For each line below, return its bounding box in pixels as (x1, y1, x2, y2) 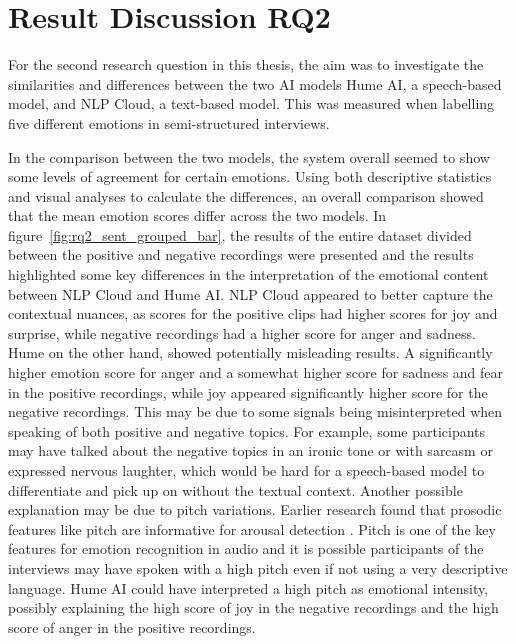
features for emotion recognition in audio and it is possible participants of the (8, 538, 484, 559)
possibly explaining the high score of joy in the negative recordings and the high (8, 597, 499, 618)
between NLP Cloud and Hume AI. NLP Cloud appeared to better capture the (8, 283, 493, 304)
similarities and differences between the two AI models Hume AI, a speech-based (8, 73, 502, 94)
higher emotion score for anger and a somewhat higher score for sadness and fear (8, 362, 504, 383)
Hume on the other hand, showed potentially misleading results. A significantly (8, 342, 493, 363)
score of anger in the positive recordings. (8, 616, 256, 637)
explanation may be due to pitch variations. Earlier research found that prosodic (8, 499, 502, 520)
